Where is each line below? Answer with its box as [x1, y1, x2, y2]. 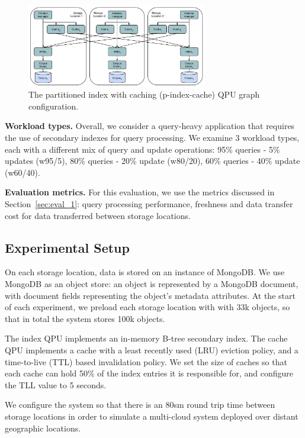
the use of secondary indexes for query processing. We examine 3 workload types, [5, 131, 300, 144]
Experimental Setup [5, 238, 130, 256]
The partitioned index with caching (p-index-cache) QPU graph [28, 88, 260, 101]
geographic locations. [5, 421, 81, 434]
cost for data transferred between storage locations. [5, 209, 191, 221]
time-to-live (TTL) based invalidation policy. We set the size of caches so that [5, 355, 287, 368]
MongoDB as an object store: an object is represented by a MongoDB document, [5, 278, 298, 289]
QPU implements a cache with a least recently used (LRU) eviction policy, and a [5, 343, 298, 356]
